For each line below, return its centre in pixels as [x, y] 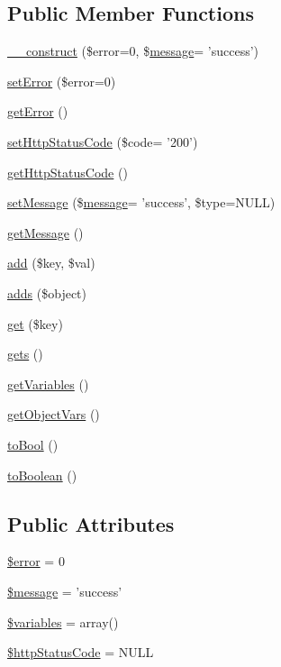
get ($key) [35, 323]
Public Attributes [91, 523]
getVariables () [48, 384]
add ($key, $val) [51, 263]
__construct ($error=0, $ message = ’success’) [133, 51]
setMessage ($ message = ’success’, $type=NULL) [141, 202]
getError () [38, 111]
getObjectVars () [54, 414]
